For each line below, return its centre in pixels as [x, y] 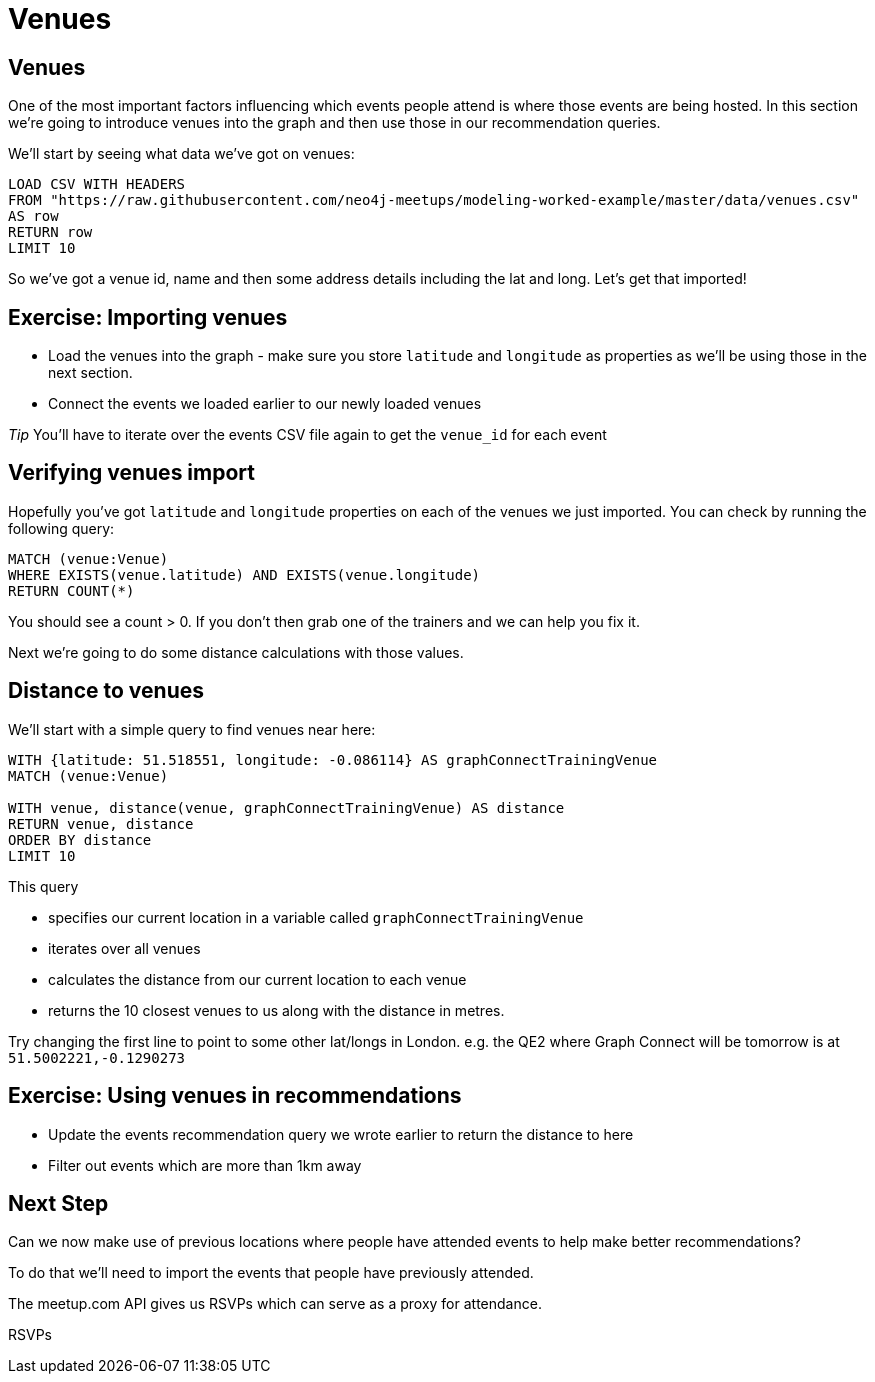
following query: [61, 528]
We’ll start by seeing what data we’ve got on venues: [181, 154]
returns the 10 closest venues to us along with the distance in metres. [276, 1010]
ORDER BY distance [80, 839]
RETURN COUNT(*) [71, 590]
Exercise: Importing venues [148, 317]
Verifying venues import [131, 473]
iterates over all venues [124, 948]
